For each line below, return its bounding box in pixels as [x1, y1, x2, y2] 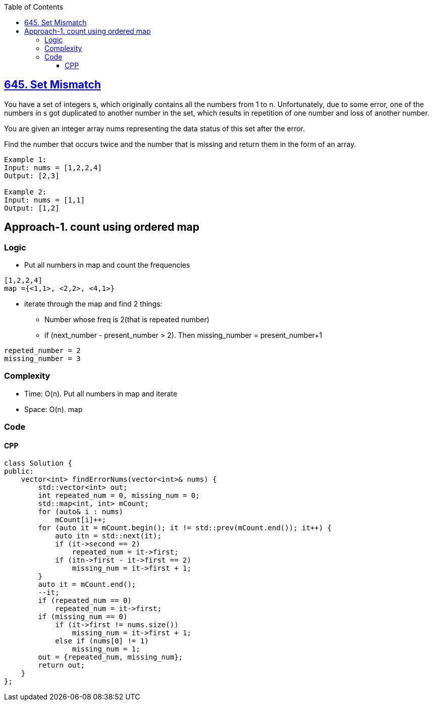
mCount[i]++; [55, 516, 106, 524]
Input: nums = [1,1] [4, 195, 85, 204]
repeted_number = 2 [4, 346, 81, 355]
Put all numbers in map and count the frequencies [24, 261, 190, 270]
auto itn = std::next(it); [55, 532, 161, 540]
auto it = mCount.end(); [38, 580, 136, 589]
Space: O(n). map [24, 405, 83, 414]
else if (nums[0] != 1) [55, 637, 149, 645]
